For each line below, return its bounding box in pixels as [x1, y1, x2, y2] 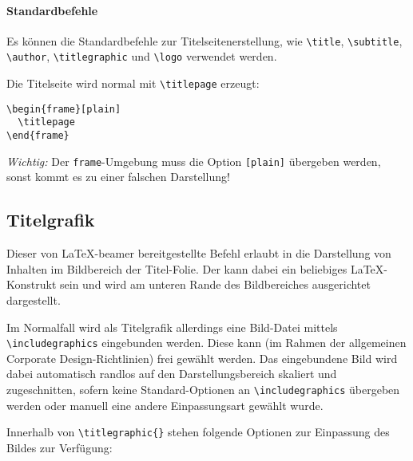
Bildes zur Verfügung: [6, 439, 113, 455]
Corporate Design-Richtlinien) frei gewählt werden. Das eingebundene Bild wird [6, 349, 398, 366]
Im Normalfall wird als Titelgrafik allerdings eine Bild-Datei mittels [6, 318, 338, 335]
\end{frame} [6, 130, 69, 142]
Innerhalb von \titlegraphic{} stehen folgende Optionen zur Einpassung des [6, 424, 390, 440]
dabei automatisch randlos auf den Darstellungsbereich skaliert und [6, 365, 337, 382]
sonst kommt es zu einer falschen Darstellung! [6, 168, 230, 185]
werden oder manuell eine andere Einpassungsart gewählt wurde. [6, 396, 324, 413]
